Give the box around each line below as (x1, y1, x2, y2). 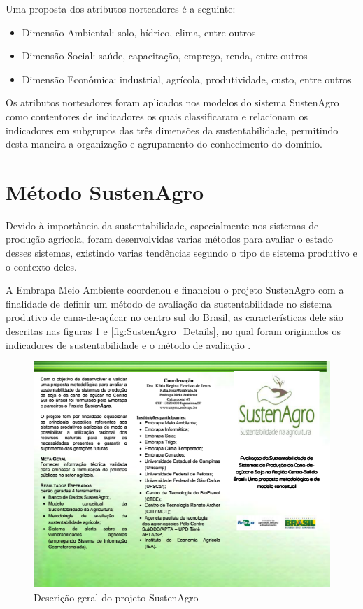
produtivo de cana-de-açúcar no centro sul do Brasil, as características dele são (6, 310, 343, 324)
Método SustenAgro (6, 177, 204, 206)
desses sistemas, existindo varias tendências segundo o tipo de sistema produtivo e (6, 245, 357, 260)
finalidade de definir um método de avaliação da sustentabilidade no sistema (6, 296, 332, 310)
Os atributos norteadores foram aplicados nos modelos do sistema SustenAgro (6, 95, 339, 110)
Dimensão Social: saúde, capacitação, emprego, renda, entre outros (22, 48, 308, 63)
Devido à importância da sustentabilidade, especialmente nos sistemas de (6, 217, 319, 232)
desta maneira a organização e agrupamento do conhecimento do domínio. (6, 136, 322, 151)
